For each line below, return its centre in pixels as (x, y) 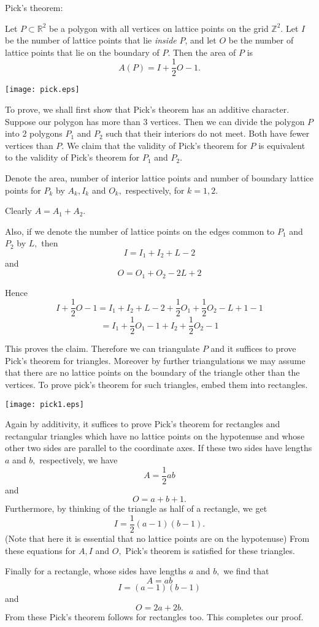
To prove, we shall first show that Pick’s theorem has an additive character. (147, 109)
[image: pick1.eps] (44, 404)
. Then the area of (202, 52)
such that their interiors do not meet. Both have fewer (208, 133)
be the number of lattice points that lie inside (91, 40)
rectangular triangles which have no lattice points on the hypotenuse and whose (155, 435)
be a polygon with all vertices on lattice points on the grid (159, 28)
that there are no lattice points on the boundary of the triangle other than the (152, 372)
